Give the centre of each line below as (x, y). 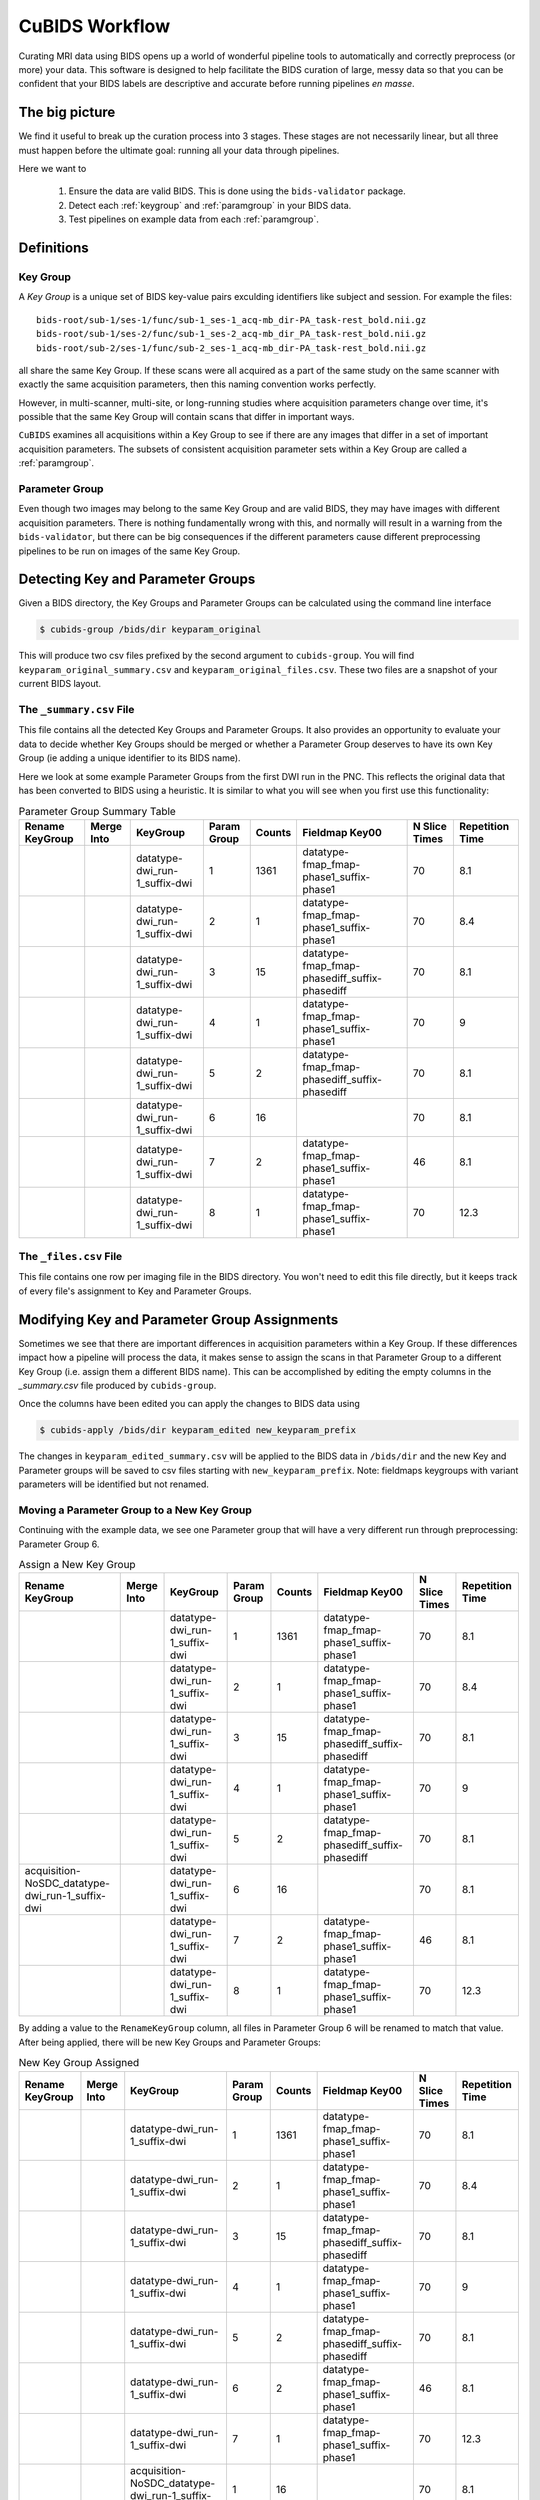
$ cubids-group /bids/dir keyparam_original (150, 629)
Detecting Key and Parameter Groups (137, 579)
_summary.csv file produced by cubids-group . (117, 1385)
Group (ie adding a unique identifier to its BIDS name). (129, 758)
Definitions (53, 248)
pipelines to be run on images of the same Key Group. (129, 551)
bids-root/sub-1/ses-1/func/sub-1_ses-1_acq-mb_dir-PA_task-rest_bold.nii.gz (231, 319)
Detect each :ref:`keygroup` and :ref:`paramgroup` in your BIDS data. (210, 205)
